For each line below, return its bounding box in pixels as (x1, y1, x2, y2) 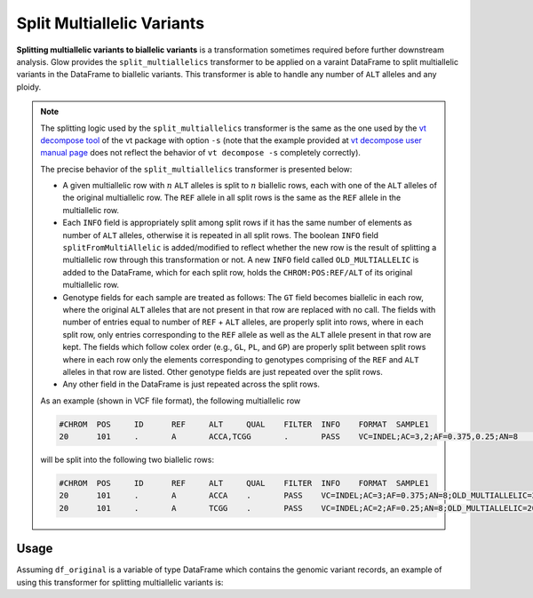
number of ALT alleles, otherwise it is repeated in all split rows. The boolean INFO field (62, 229, 379, 240)
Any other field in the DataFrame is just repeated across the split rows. (62, 379, 320, 390)
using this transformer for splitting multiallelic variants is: (16, 577, 224, 587)
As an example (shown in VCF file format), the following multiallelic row (40, 395, 301, 406)
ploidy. (16, 81, 42, 92)
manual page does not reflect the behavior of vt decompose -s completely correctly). (40, 148, 362, 158)
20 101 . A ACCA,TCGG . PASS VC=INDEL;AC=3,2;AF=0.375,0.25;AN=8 (59, 432, 519, 442)
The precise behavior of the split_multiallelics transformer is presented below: (40, 163, 353, 174)
